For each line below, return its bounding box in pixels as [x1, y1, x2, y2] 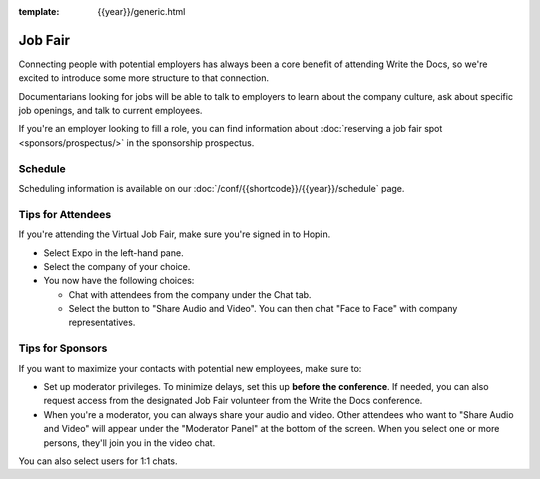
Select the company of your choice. [43, 260, 191, 272]
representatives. [68, 316, 136, 329]
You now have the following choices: [43, 275, 195, 287]
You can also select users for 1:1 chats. [18, 455, 179, 467]
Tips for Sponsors [18, 341, 108, 355]
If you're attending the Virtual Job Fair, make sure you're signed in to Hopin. [18, 228, 331, 240]
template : [18, 6, 60, 17]
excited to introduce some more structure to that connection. [18, 72, 270, 84]
